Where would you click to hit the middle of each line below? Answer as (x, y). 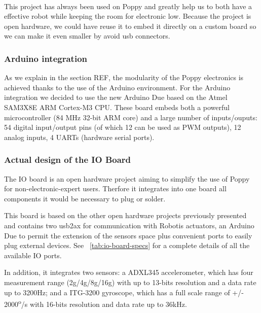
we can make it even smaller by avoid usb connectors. (87, 36)
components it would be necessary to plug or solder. (85, 198)
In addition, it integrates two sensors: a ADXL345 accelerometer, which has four (129, 272)
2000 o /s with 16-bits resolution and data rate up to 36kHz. (96, 303)
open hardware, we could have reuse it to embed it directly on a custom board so (130, 26)
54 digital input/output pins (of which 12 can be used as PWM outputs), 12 (123, 127)
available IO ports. (33, 255)
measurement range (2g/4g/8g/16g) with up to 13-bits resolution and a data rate (130, 282)
